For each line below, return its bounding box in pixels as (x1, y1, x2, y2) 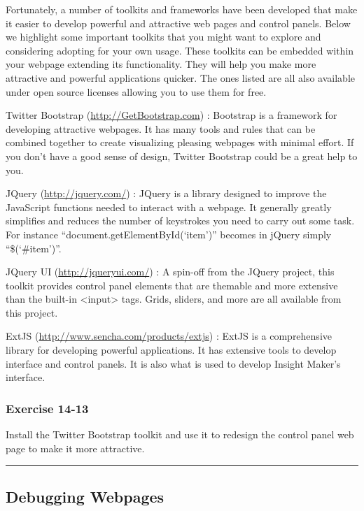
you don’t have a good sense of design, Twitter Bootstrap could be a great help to (6, 148, 358, 163)
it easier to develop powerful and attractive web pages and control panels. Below (6, 15, 351, 30)
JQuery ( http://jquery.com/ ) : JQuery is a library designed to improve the (6, 186, 327, 201)
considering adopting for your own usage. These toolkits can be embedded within (6, 43, 354, 57)
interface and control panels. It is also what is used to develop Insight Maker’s (6, 356, 341, 370)
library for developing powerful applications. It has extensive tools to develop (6, 343, 337, 357)
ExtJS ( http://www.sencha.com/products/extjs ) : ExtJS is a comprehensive (6, 329, 332, 343)
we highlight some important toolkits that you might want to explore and (6, 29, 321, 44)
